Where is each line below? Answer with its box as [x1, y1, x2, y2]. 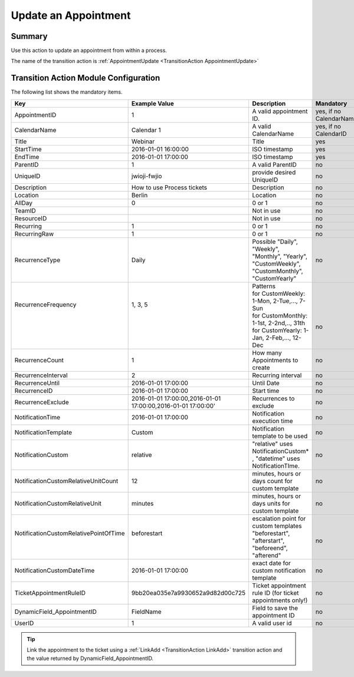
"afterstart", [252, 536, 285, 544]
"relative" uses [252, 440, 293, 448]
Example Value [131, 99, 174, 107]
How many [252, 348, 283, 356]
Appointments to [252, 356, 299, 364]
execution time [252, 417, 293, 425]
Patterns [252, 282, 276, 290]
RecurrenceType [14, 256, 61, 264]
